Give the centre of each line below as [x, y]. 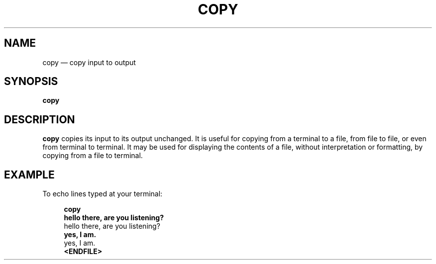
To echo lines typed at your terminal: [103, 194]
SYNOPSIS [31, 82]
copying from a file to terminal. [93, 156]
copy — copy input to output [89, 62]
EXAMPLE [29, 175]
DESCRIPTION [40, 119]
